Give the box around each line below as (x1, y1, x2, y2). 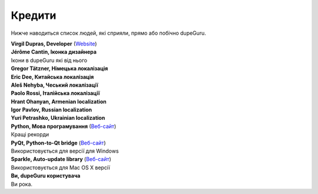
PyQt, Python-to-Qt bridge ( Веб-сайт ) (11, 139, 106, 146)
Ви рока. (11, 180, 32, 188)
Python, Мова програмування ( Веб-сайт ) (11, 123, 117, 130)
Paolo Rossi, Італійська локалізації (11, 90, 100, 97)
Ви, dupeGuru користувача (11, 172, 81, 179)
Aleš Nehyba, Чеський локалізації (11, 81, 98, 88)
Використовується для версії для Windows (11, 147, 119, 154)
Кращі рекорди (11, 131, 49, 138)
